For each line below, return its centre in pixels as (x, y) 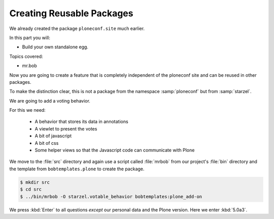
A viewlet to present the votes (66, 129)
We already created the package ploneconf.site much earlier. (77, 28)
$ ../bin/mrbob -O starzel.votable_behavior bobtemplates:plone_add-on (111, 196)
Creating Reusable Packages (71, 13)
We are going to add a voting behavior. (50, 101)
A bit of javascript (53, 136)
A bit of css (47, 143)
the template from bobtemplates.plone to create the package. (77, 169)
